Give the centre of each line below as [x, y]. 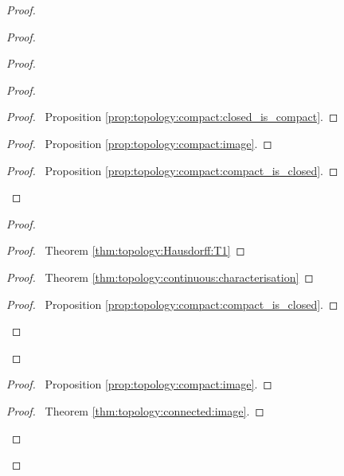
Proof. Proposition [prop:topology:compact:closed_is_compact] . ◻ [172, 117]
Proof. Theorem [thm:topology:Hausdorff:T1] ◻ [126, 250]
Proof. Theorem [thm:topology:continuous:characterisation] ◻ [160, 277]
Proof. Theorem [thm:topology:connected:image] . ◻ [135, 410]
